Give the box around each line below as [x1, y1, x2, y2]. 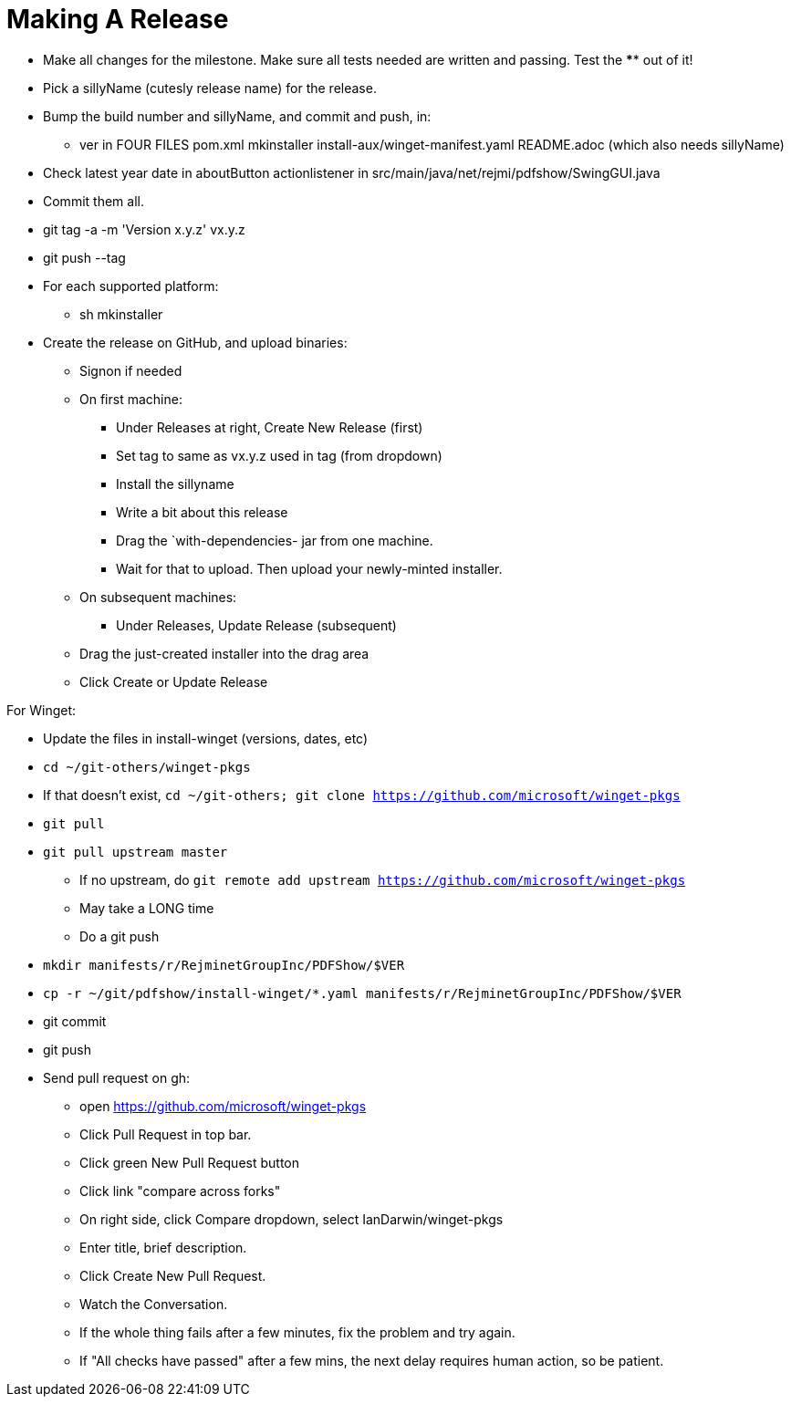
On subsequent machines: [79, 588, 237, 605]
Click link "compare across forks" [79, 1182, 281, 1199]
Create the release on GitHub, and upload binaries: [43, 334, 348, 350]
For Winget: [6, 702, 77, 718]
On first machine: [79, 390, 182, 407]
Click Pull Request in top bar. [79, 1126, 252, 1142]
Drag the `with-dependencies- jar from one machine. [116, 532, 433, 548]
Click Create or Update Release [79, 673, 268, 690]
